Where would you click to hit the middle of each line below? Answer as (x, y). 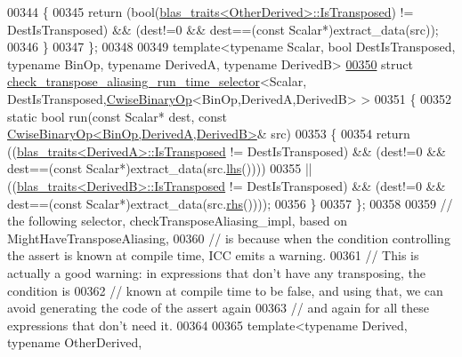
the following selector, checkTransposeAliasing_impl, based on (177, 221)
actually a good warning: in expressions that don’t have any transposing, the (216, 272)
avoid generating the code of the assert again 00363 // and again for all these (219, 308)
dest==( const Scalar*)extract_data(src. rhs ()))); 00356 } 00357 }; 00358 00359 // (230, 203)
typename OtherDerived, (75, 342)
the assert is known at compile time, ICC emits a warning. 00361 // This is (213, 255)
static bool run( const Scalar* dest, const (118, 116)
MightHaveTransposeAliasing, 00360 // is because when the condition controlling (229, 238)
